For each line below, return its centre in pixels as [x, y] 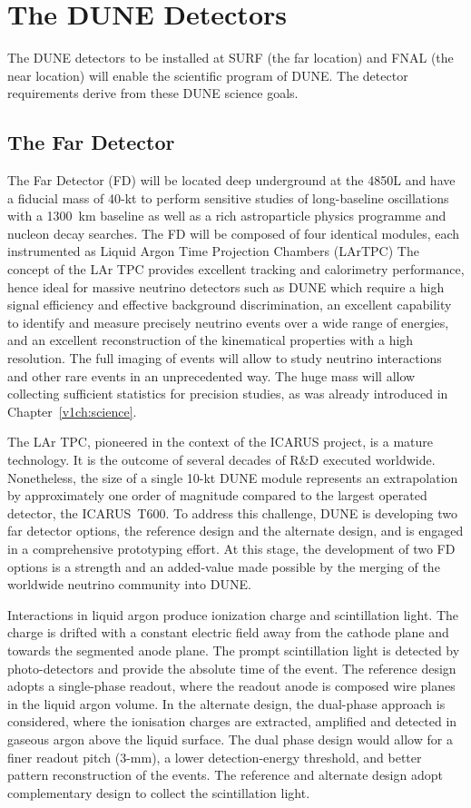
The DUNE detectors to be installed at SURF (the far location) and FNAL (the [231, 58]
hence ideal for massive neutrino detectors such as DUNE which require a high [226, 286]
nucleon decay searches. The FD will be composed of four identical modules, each [234, 233]
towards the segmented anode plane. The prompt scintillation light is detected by [234, 650]
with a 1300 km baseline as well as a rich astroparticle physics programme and [227, 216]
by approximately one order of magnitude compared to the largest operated [217, 495]
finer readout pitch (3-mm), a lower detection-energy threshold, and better [215, 757]
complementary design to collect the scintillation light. [159, 792]
